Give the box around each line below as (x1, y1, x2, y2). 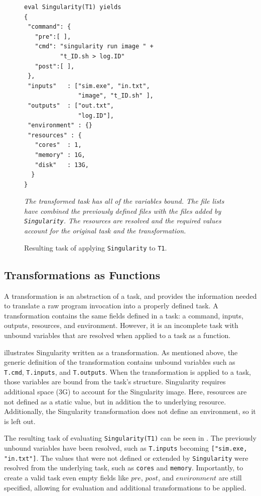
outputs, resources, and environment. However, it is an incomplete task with (4, 320, 238, 330)
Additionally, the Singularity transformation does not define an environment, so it (4, 406, 256, 417)
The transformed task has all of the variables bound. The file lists (24, 196, 224, 206)
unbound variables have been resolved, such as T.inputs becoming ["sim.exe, (4, 443, 247, 453)
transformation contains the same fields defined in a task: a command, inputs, (4, 310, 243, 320)
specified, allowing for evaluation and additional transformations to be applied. (4, 482, 246, 492)
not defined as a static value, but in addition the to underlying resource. (4, 396, 226, 406)
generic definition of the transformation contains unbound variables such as (4, 357, 235, 367)
